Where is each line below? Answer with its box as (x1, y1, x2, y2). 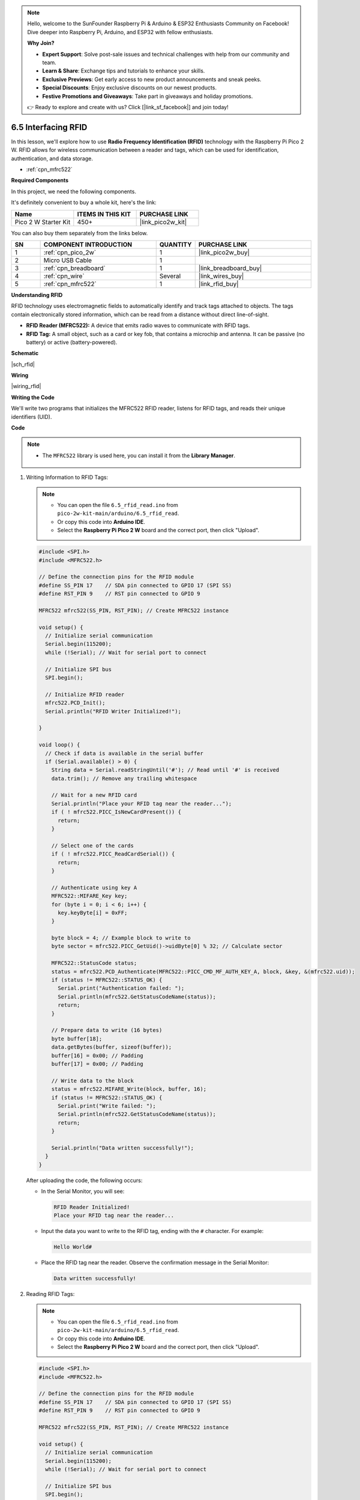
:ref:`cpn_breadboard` (43, 264, 106, 272)
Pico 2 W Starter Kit (14, 218, 71, 226)
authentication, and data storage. (11, 155, 93, 162)
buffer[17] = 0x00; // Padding (51, 1060, 143, 1067)
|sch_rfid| (11, 361, 35, 368)
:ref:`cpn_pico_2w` (43, 248, 96, 256)
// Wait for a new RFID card (51, 792, 137, 799)
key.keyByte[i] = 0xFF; (58, 909, 128, 916)
